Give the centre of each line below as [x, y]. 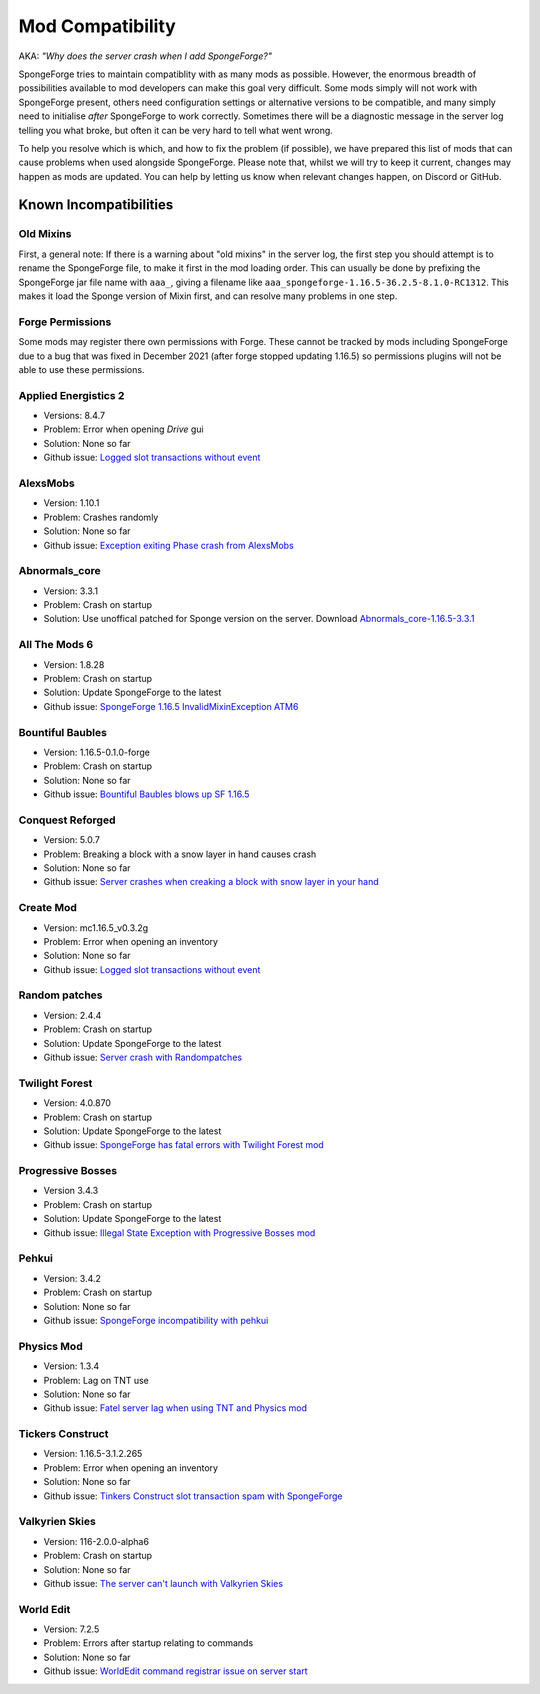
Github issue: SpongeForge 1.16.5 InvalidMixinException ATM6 [171, 706]
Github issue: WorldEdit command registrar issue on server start [176, 1671]
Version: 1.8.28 [74, 664]
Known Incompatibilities [96, 205]
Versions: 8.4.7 [74, 416]
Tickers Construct [63, 1434]
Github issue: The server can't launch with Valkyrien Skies [163, 1583]
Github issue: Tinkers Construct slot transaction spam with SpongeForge [193, 1496]
